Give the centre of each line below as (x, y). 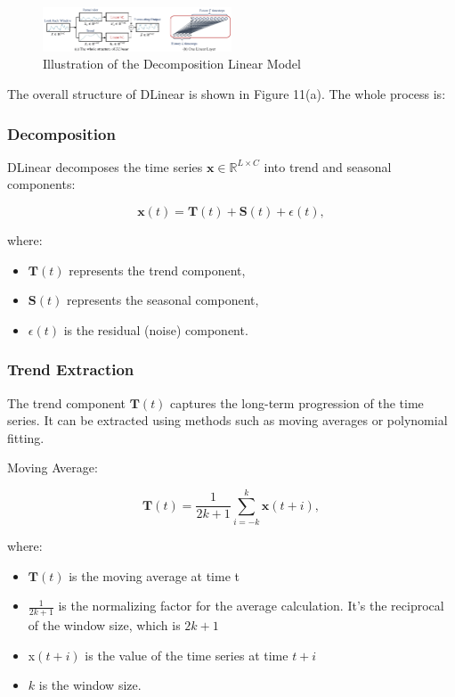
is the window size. (90, 685)
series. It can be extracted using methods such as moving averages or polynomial (227, 420)
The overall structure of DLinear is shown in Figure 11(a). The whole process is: (227, 94)
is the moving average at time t (154, 575)
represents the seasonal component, (162, 300)
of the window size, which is (104, 625)
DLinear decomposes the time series (105, 166)
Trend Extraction (71, 369)
